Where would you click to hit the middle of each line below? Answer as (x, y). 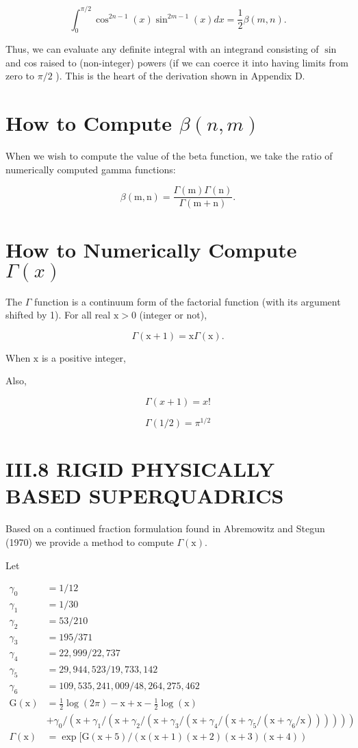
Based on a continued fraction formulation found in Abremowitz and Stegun (165, 528)
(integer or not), (173, 315)
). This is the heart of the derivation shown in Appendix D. (180, 76)
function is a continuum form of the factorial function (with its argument (188, 301)
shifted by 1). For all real (58, 315)
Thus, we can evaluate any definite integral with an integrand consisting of (162, 49)
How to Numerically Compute (151, 249)
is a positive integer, (84, 357)
